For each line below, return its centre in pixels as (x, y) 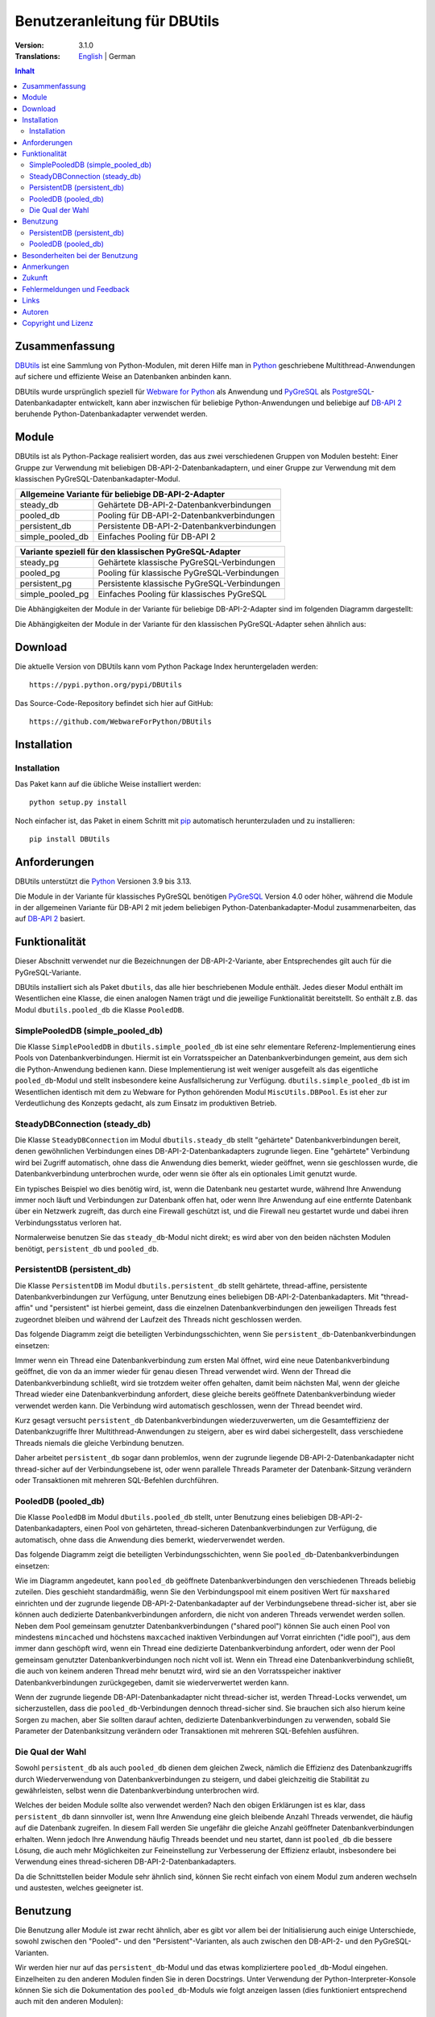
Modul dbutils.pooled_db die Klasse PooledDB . (99, 1009)
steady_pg (39, 562)
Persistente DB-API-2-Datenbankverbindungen (187, 526)
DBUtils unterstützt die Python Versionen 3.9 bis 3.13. (104, 881)
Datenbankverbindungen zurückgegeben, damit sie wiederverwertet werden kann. (152, 1682)
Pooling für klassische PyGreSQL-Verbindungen (188, 573)
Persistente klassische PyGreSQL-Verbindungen (189, 583)
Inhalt (25, 71)
